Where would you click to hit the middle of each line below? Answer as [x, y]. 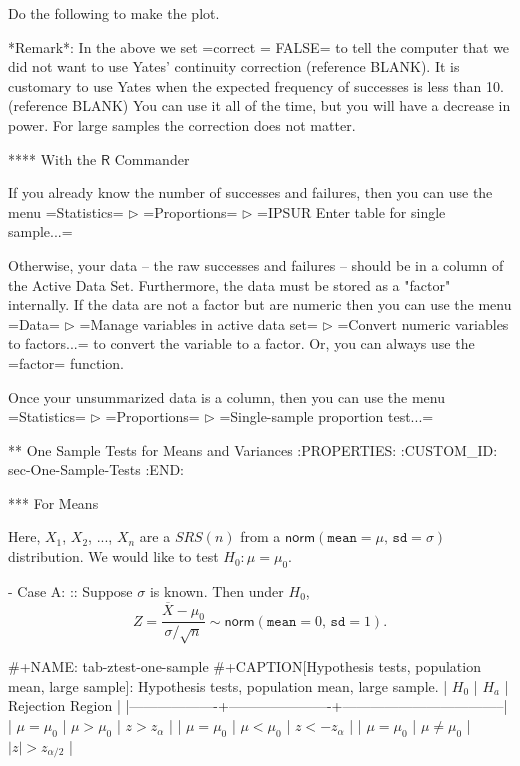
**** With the [52, 158]
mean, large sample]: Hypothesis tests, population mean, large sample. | [228, 685]
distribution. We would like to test [113, 556]
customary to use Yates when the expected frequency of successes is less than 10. [256, 85]
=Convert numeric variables [423, 323]
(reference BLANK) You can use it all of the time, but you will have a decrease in [259, 105]
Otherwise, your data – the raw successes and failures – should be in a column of [256, 264]
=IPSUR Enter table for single [351, 211]
